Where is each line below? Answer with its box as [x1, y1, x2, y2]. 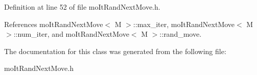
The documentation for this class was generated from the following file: [4, 45, 226, 56]
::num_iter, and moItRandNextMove [13, 29, 129, 39]
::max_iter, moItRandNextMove [133, 18, 235, 29]
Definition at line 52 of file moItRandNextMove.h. [4, 2, 160, 12]
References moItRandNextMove [4, 18, 103, 29]
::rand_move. [159, 29, 202, 39]
